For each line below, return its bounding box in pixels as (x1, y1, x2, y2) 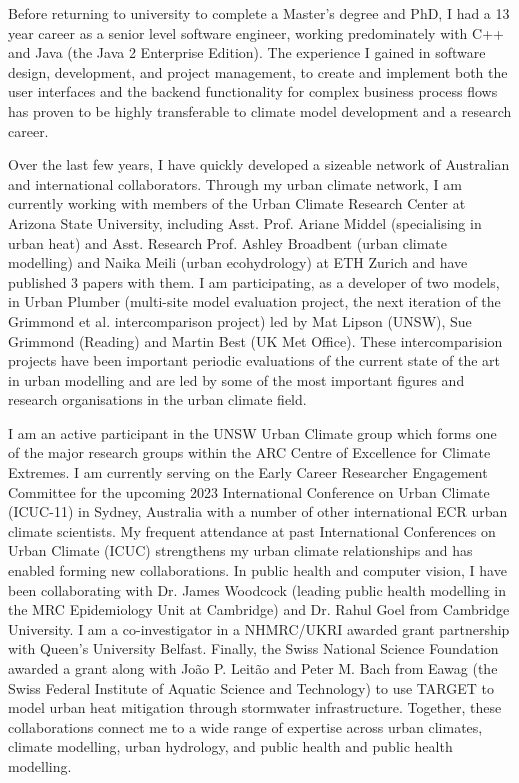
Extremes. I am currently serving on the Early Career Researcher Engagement (8, 462, 488, 483)
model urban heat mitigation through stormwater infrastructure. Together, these (8, 697, 502, 718)
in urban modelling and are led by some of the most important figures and (8, 369, 465, 390)
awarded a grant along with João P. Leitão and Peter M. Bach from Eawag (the (8, 658, 498, 678)
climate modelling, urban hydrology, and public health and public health (8, 736, 453, 757)
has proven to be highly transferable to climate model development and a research (8, 100, 512, 121)
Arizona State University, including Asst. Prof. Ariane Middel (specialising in (8, 212, 482, 233)
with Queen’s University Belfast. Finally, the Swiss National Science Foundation (8, 638, 499, 659)
